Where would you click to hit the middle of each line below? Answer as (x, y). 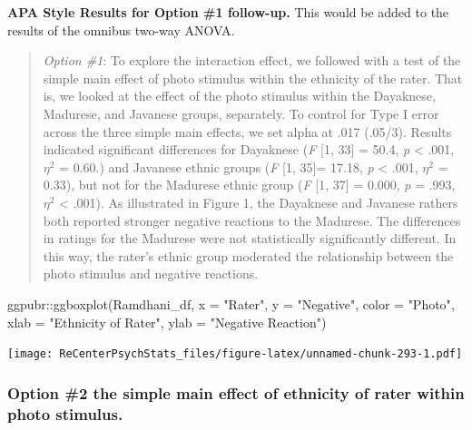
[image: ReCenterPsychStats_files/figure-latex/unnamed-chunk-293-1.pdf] (235, 354)
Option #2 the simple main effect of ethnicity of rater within (236, 392)
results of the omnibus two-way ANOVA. (121, 29)
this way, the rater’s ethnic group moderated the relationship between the (248, 255)
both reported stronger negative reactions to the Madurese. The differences (252, 220)
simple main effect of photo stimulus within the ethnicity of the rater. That (253, 78)
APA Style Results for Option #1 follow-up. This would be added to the (228, 12)
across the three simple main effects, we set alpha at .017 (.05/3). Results (247, 131)
